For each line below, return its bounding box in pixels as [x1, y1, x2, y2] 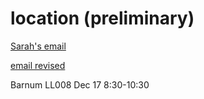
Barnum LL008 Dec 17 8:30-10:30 [10, 78, 150, 91]
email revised [10, 59, 66, 71]
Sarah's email [10, 40, 67, 52]
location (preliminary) [10, 7, 195, 30]
